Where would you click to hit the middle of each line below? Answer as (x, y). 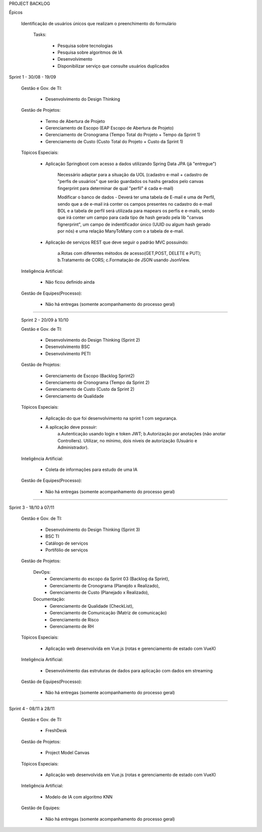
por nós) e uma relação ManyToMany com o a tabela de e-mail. (121, 231)
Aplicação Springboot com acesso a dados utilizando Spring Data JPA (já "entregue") (131, 164)
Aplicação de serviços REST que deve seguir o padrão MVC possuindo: (117, 242)
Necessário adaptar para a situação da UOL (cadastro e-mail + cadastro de (133, 175)
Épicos (16, 13)
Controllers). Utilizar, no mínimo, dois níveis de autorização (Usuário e (127, 441)
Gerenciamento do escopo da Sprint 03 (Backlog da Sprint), (110, 579)
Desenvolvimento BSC (68, 347)
